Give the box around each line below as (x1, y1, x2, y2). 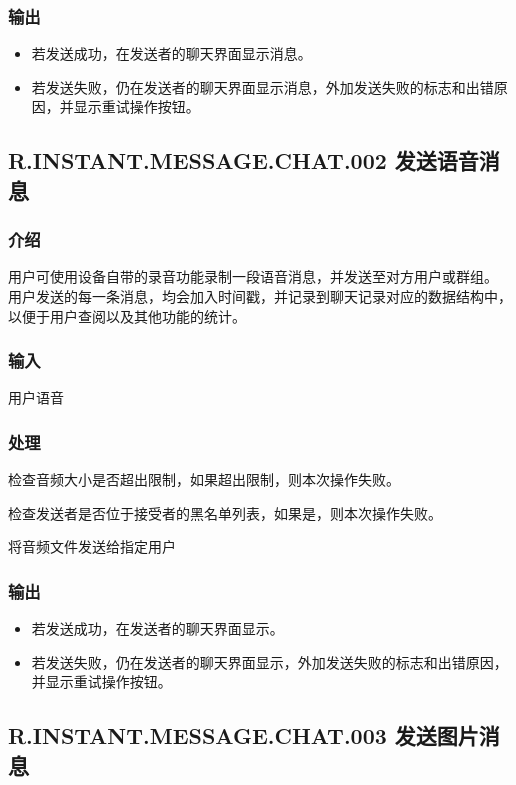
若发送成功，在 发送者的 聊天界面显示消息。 (31, 43, 312, 64)
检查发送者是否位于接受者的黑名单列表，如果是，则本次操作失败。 (8, 502, 442, 523)
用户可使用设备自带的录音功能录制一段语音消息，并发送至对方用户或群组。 (8, 266, 498, 287)
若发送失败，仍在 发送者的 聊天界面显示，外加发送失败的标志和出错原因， (31, 651, 508, 672)
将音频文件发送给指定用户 (8, 536, 176, 557)
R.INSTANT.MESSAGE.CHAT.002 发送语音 (8, 145, 479, 176)
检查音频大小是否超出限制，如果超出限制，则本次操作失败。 (8, 469, 400, 490)
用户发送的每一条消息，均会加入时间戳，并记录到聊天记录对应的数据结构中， (8, 285, 512, 306)
